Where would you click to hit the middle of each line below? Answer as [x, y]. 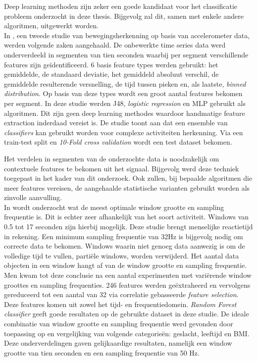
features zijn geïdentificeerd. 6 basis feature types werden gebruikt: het [111, 64]
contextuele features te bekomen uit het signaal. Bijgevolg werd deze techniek [122, 168]
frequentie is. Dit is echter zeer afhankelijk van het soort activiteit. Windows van [127, 217]
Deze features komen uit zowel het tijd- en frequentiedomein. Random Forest [120, 304]
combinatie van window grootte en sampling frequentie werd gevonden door [119, 323]
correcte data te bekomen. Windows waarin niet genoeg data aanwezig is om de [125, 246]
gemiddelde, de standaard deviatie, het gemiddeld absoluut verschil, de [111, 74]
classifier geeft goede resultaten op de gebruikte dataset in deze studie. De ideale [127, 314]
